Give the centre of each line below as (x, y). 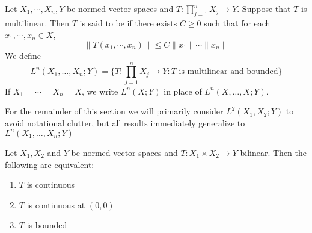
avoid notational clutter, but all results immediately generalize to (125, 123)
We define (23, 55)
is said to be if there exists (128, 23)
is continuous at (56, 204)
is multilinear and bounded (228, 72)
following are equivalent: (50, 164)
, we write (100, 91)
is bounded (47, 225)
